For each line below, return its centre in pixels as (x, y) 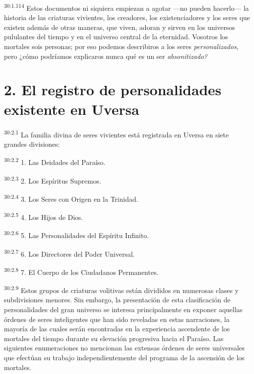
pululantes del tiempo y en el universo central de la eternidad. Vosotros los (116, 37)
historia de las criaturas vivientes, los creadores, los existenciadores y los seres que (127, 17)
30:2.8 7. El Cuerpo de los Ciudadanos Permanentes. (81, 271)
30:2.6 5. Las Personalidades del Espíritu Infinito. (77, 235)
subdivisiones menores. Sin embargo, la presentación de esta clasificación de (117, 300)
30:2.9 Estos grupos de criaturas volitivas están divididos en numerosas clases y (121, 289)
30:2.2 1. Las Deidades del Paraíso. (55, 161)
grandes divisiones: (32, 144)
